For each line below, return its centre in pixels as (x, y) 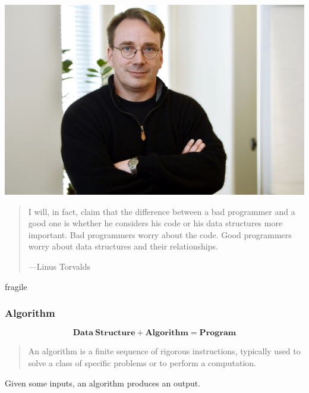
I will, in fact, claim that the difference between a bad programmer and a (162, 211)
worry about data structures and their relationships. (123, 246)
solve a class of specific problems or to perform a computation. (142, 362)
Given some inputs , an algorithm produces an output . (103, 383)
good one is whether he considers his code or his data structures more (155, 223)
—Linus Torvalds (59, 266)
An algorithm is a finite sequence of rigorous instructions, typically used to (164, 351)
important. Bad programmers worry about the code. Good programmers (160, 234)
